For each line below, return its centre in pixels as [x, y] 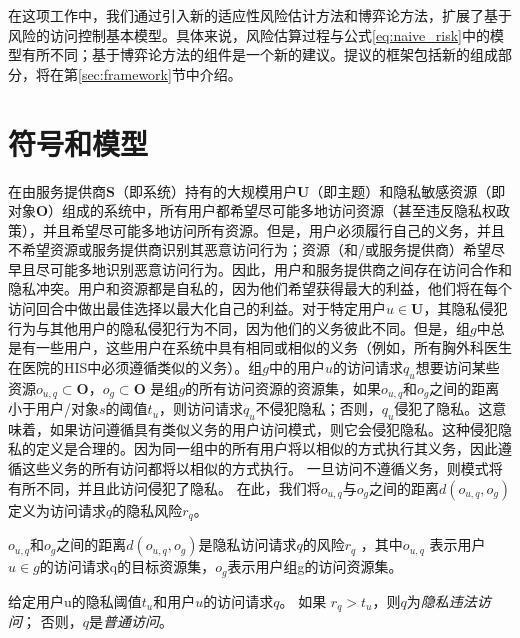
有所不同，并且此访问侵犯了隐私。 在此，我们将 [164, 487]
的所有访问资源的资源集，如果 [283, 387]
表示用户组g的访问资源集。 [315, 566]
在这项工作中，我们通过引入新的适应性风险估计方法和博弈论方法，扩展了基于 [260, 15]
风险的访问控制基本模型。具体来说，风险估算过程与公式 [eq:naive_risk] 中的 [249, 34]
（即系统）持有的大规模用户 [205, 190]
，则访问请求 [201, 408]
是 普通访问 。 [130, 621]
